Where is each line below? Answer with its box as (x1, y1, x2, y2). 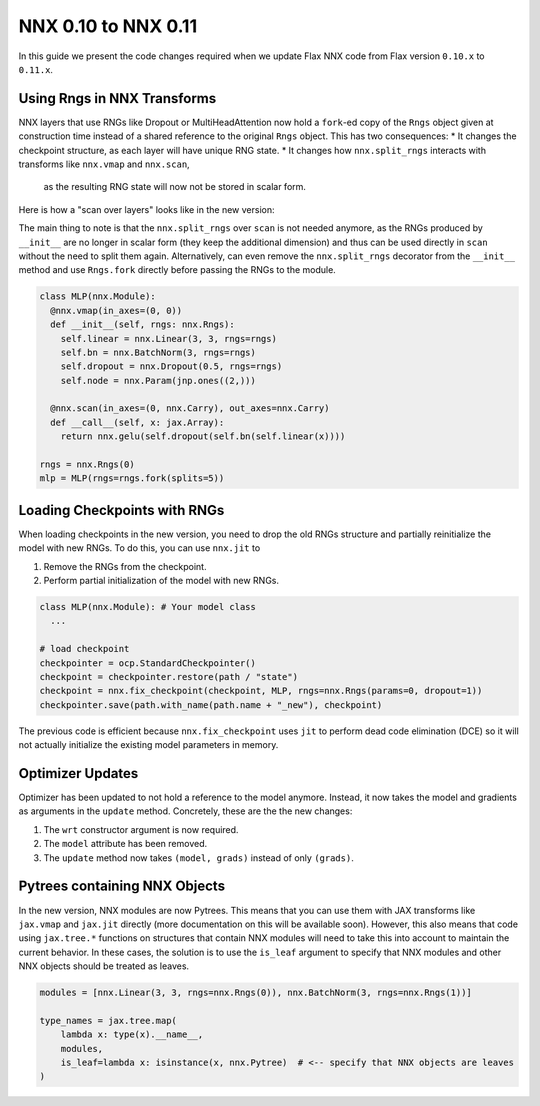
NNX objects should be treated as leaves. (18, 960, 190, 972)
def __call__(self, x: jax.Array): (50, 416, 225, 428)
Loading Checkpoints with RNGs (18, 501, 225, 519)
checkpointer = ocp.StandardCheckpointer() (39, 657, 257, 669)
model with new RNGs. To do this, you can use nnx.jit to (18, 542, 261, 554)
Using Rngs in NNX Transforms (18, 90, 217, 107)
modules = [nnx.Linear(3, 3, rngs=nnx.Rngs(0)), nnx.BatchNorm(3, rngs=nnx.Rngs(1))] (39, 987, 472, 999)
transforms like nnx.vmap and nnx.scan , (18, 158, 190, 170)
